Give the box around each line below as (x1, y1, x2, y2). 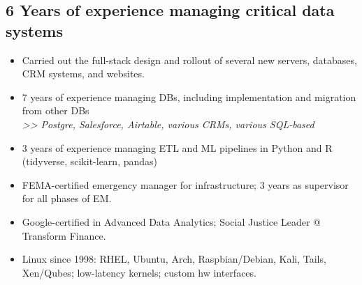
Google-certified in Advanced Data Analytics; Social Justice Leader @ (22, 214, 321, 229)
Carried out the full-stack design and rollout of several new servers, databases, (22, 52, 357, 67)
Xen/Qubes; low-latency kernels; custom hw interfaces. (22, 265, 256, 279)
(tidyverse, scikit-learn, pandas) (22, 154, 158, 169)
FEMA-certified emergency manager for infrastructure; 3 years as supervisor (22, 177, 349, 192)
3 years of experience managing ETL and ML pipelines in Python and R (22, 140, 333, 155)
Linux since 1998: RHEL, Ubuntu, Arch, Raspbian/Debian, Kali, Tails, (22, 252, 326, 266)
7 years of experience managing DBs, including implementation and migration (22, 89, 356, 104)
